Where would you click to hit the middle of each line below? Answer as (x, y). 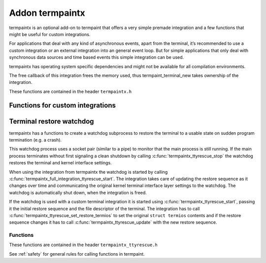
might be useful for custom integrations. (50, 34)
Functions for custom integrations (62, 105)
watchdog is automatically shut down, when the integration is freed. (78, 192)
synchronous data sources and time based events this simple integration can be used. (97, 57)
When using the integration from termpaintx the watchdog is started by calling (88, 172)
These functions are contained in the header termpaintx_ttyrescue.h (83, 245)
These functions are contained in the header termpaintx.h (70, 91)
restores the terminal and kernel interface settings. (60, 163)
